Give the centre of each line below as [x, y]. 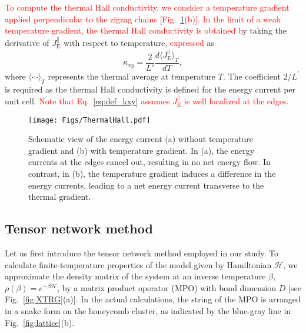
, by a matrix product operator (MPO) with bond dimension [167, 287]
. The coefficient [252, 76]
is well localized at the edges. [237, 101]
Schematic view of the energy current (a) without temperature [141, 139]
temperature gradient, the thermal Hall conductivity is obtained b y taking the [146, 30]
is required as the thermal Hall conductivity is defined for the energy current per [150, 89]
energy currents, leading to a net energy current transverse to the [146, 185]
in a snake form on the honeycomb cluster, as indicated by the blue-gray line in [148, 311]
